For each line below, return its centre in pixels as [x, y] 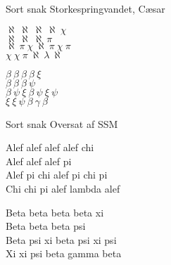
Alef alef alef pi [39, 161]
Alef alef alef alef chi [50, 147]
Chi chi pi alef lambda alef [63, 188]
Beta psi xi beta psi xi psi [61, 239]
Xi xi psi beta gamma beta [64, 253]
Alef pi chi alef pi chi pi [57, 175]
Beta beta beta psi [46, 226]
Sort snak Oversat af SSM [62, 123]
